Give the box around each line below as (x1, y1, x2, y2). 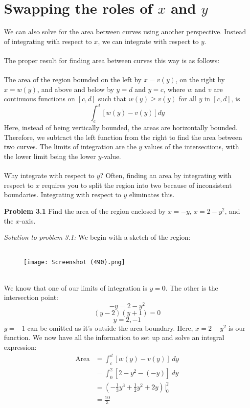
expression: (4, 342, 37, 352)
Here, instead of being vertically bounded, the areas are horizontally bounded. (4, 122, 238, 133)
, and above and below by (37, 84, 114, 94)
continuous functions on (4, 93, 75, 104)
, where (163, 84, 185, 94)
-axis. (20, 215, 36, 226)
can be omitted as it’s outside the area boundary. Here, (27, 322, 193, 333)
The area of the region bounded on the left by (4, 74, 142, 85)
